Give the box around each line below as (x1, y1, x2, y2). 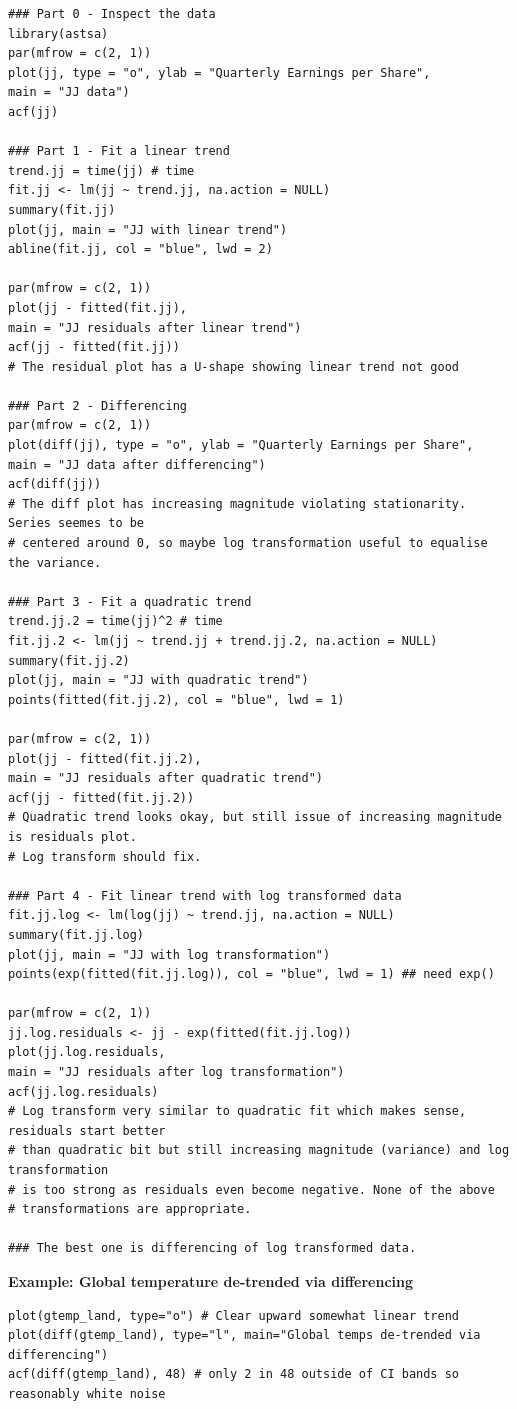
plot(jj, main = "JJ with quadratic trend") (8, 673, 309, 688)
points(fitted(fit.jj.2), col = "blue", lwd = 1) (8, 692, 345, 707)
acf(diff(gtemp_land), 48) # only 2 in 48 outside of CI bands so (8, 1367, 460, 1382)
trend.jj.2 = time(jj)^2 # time (8, 614, 223, 629)
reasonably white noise (8, 1386, 166, 1401)
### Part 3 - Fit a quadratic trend (8, 594, 252, 609)
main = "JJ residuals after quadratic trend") (8, 771, 323, 786)
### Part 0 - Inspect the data (8, 7, 216, 21)
